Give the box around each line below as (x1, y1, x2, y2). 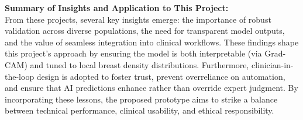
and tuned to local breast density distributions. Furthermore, (30, 58, 249, 70)
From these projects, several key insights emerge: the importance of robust (5, 13, 271, 25)
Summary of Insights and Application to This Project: (5, 2, 229, 13)
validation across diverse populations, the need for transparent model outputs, (5, 24, 285, 37)
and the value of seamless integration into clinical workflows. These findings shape (5, 36, 299, 48)
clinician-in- (251, 58, 294, 70)
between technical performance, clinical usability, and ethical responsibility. (5, 104, 274, 117)
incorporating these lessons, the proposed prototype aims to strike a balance (5, 93, 278, 105)
